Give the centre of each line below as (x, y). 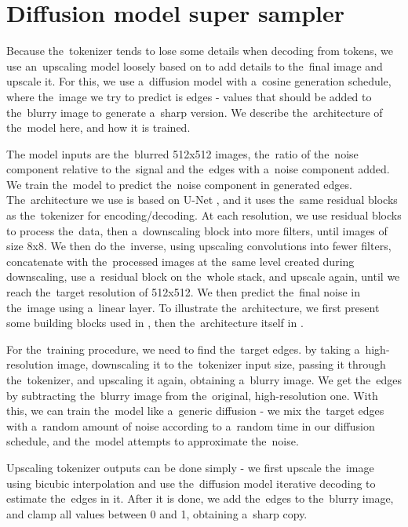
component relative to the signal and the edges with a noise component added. (198, 169)
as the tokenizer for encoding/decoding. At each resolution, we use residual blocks (204, 215)
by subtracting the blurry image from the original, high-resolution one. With (192, 395)
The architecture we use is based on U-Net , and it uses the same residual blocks (202, 200)
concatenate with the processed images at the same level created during (180, 261)
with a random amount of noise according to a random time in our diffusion (191, 425)
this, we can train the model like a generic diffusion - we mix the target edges (195, 411)
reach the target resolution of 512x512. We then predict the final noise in (184, 292)
